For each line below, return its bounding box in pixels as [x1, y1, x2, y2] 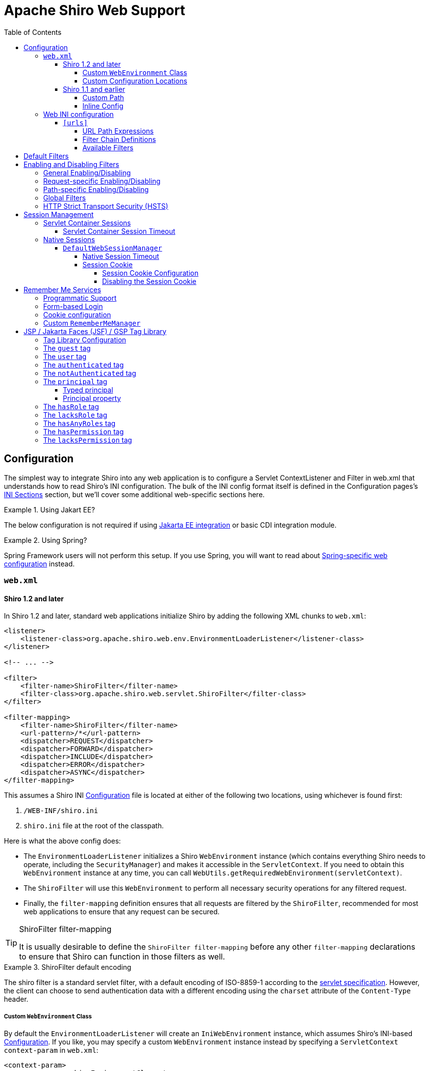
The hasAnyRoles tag [43, 419, 116, 427]
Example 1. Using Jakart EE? [4, 505, 95, 514]
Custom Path [82, 93, 124, 102]
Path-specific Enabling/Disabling [43, 185, 149, 194]
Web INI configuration [43, 110, 114, 118]
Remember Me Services [24, 285, 101, 294]
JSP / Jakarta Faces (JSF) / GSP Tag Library [24, 327, 166, 336]
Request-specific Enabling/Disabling [43, 176, 161, 185]
